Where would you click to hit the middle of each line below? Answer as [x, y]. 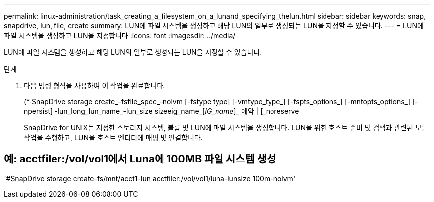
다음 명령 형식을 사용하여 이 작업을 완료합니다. [95, 86]
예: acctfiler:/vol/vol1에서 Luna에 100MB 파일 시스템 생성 [140, 159]
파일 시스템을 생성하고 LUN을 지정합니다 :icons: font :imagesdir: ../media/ [120, 35]
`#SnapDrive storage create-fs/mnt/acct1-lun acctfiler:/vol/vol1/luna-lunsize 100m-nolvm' [150, 178]
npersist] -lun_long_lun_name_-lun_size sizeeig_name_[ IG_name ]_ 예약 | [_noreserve [162, 111]
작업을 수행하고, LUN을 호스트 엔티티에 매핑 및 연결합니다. [113, 138]
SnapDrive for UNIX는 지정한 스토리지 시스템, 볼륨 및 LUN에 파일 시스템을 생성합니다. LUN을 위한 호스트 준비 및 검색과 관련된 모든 [226, 128]
